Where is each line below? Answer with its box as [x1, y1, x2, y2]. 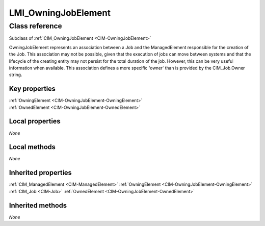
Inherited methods [9, 201, 67, 209]
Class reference [9, 22, 62, 30]
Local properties [9, 117, 61, 126]
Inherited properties [9, 169, 72, 177]
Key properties [9, 85, 56, 93]
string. [9, 72, 22, 78]
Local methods [9, 143, 56, 151]
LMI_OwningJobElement [9, 7, 111, 18]
